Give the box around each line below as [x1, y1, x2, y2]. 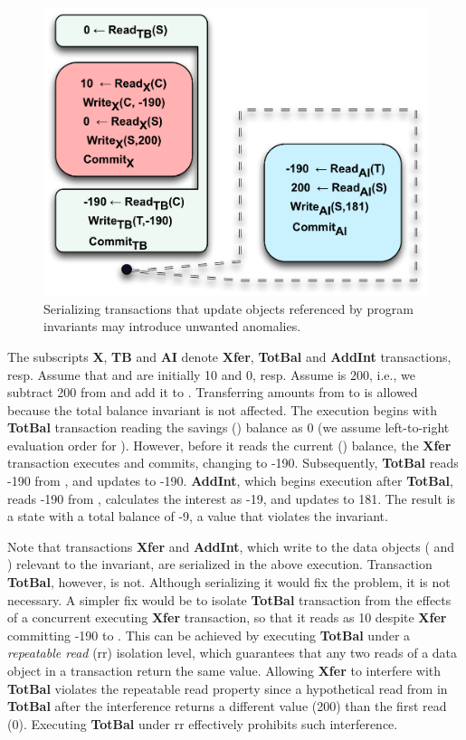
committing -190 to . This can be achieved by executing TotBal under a [7, 625, 411, 644]
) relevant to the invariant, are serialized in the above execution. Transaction [7, 555, 433, 574]
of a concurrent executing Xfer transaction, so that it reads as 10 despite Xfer [7, 608, 447, 627]
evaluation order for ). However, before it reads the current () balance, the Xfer [7, 435, 452, 454]
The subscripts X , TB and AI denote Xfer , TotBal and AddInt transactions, [7, 346, 452, 365]
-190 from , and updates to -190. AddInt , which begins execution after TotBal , [7, 471, 453, 490]
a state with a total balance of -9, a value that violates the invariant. [7, 507, 388, 526]
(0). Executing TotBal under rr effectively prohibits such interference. [7, 714, 398, 733]
